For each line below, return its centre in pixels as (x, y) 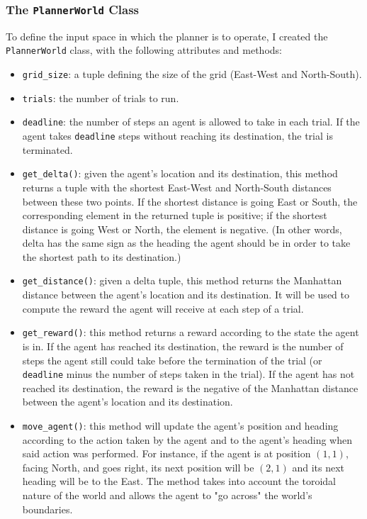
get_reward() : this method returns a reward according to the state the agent (191, 332)
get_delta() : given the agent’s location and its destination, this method (180, 173)
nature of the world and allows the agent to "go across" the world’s (167, 495)
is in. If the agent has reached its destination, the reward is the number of (183, 346)
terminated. (47, 149)
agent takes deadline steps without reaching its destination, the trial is (177, 135)
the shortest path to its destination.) (102, 256)
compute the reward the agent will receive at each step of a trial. (163, 308)
